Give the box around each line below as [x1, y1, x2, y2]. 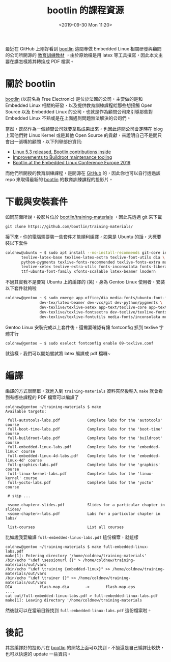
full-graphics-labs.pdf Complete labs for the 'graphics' [7, 462, 160, 467]
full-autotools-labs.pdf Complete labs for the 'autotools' [7, 418, 163, 423]
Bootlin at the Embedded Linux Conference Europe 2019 [12, 159, 131, 165]
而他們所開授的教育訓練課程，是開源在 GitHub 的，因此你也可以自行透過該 [5, 170, 161, 176]
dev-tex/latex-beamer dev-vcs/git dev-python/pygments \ [39, 300, 163, 305]
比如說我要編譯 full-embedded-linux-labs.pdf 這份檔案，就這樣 [5, 534, 139, 540]
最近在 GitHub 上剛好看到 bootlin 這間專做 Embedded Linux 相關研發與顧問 [5, 45, 162, 51]
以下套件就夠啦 [5, 285, 37, 292]
